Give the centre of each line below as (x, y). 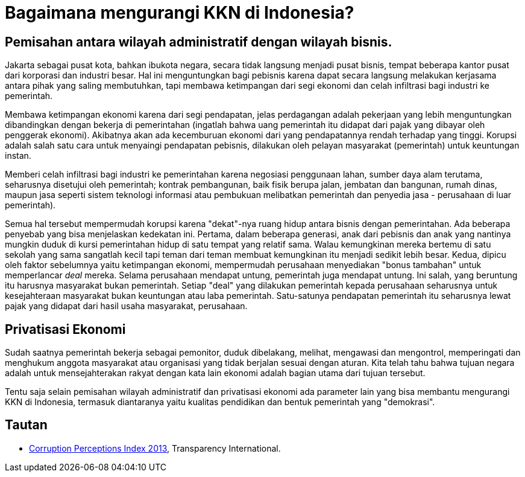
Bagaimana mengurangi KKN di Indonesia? (180, 13)
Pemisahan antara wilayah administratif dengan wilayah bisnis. (199, 42)
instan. (18, 156)
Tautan (26, 425)
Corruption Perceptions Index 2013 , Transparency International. (155, 448)
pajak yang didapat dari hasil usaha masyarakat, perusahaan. (126, 306)
